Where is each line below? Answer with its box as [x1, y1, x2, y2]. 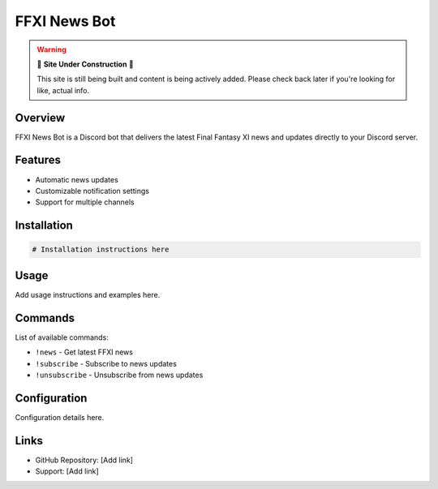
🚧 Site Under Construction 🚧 [36, 59, 134, 69]
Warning [36, 45, 67, 54]
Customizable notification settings [35, 186, 150, 195]
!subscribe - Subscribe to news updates [35, 358, 178, 368]
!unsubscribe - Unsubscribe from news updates [35, 370, 204, 380]
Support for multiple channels [35, 197, 135, 207]
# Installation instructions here [32, 245, 170, 255]
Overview [15, 110, 66, 125]
